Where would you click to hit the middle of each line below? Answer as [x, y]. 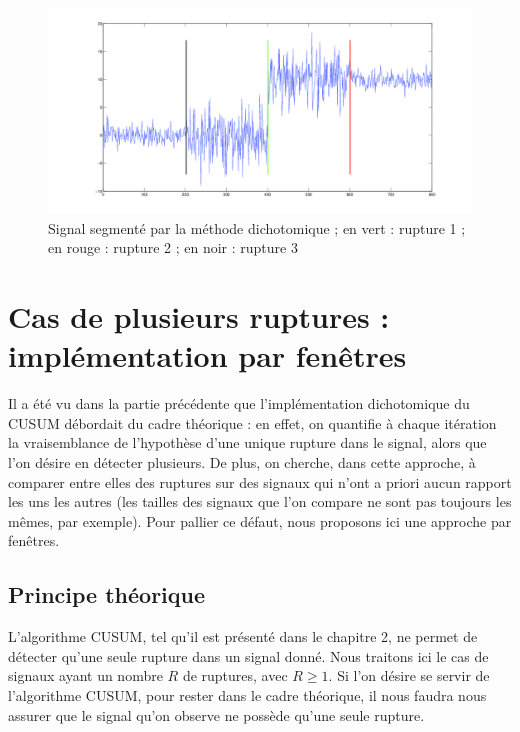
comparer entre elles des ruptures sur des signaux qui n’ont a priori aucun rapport [260, 481]
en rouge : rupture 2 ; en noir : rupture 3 [173, 247]
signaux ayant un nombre [85, 675]
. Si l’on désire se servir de [409, 675]
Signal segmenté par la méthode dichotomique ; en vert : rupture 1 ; [257, 227]
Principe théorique [107, 594]
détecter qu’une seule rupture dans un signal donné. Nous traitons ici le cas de [248, 655]
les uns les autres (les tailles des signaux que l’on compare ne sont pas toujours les [260, 501]
